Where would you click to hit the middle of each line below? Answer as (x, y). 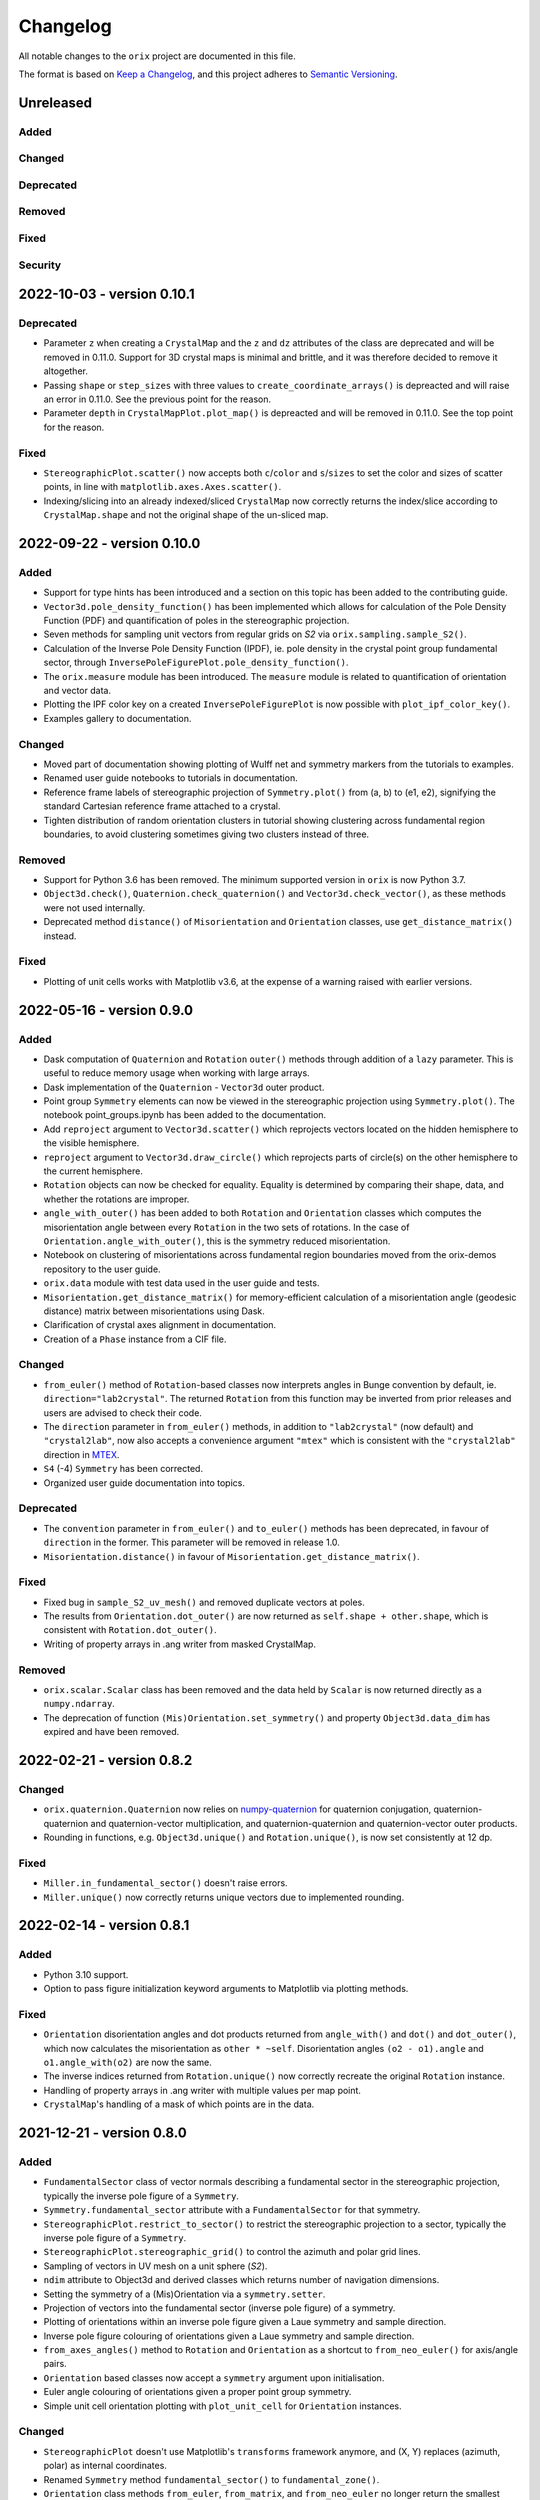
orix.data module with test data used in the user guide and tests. (181, 1283)
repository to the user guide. (102, 1269)
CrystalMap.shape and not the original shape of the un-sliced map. (186, 515)
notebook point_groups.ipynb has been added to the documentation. (185, 1115)
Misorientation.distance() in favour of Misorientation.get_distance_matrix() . (231, 1556)
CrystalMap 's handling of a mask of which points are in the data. (179, 2104)
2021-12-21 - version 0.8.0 (102, 2133)
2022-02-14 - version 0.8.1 (104, 1925)
